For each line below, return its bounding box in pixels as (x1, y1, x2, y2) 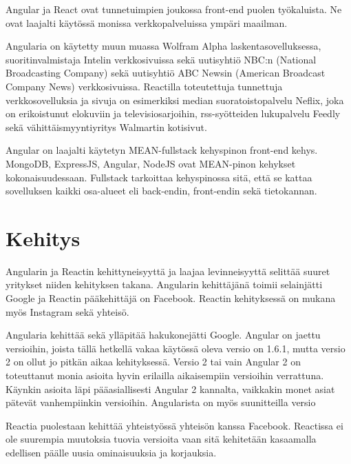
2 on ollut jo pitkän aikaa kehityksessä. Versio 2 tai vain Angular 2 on (6, 354, 301, 369)
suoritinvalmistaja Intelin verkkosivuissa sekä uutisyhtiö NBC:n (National (6, 52, 317, 66)
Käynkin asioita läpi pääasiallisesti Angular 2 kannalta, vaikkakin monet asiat (6, 381, 335, 396)
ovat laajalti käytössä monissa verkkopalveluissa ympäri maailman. (6, 15, 288, 30)
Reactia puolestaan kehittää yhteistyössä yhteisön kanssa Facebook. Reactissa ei (6, 418, 343, 432)
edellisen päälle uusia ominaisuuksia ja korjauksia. (6, 445, 217, 459)
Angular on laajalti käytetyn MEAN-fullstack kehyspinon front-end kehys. (6, 143, 318, 157)
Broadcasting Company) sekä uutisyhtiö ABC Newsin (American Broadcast (6, 65, 326, 80)
